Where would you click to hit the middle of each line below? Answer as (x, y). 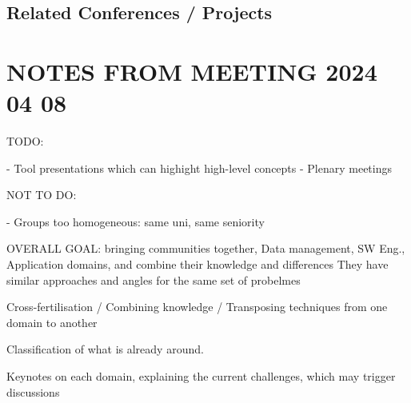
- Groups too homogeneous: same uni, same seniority (136, 221)
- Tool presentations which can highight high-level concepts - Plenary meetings (200, 168)
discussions (33, 391)
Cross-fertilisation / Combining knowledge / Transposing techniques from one (197, 307)
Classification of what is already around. (105, 349)
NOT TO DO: (42, 195)
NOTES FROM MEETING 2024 (192, 71)
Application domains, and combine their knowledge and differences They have (198, 264)
